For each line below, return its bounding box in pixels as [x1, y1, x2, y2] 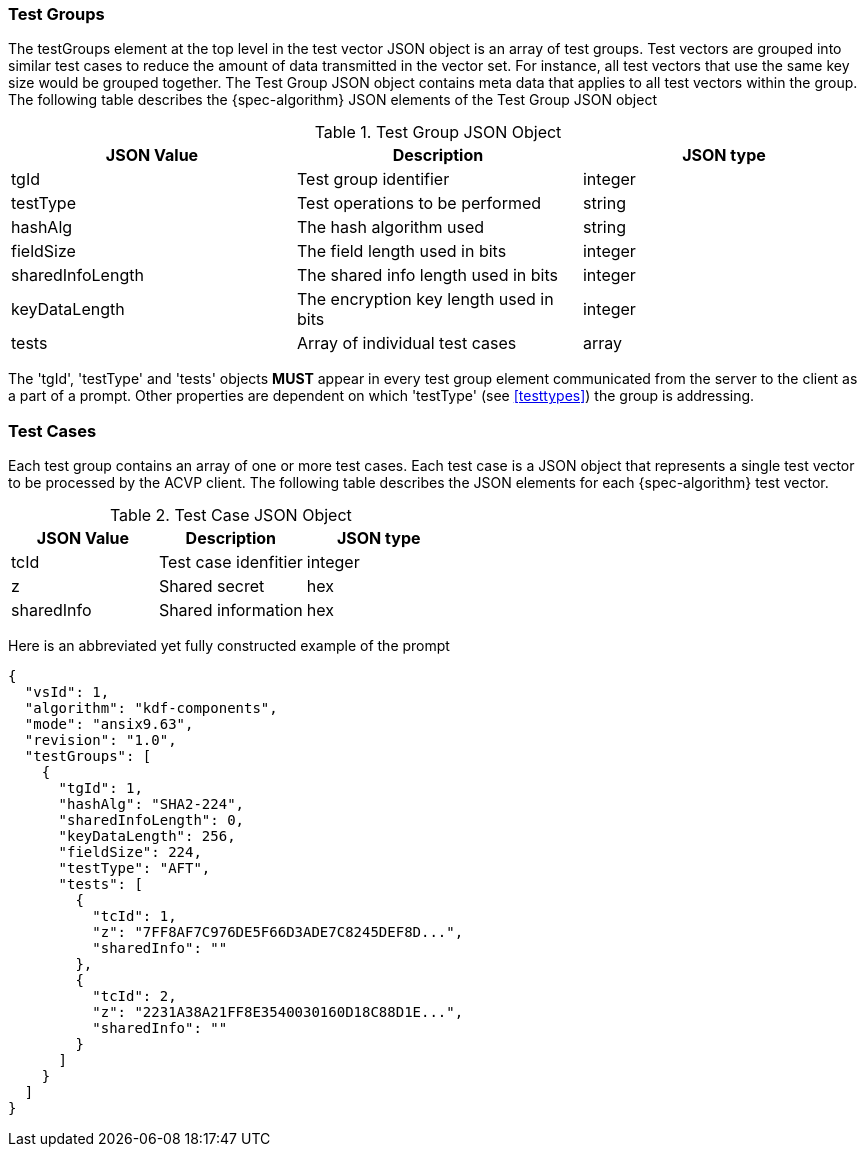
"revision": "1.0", [24, 732, 177, 749]
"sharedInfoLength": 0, [58, 812, 245, 829]
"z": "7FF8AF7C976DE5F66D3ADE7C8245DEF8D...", [92, 924, 464, 941]
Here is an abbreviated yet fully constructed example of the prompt [8, 637, 450, 655]
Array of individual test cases [296, 333, 517, 354]
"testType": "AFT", [58, 860, 211, 877]
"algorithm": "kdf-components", [24, 700, 278, 717]
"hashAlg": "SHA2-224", [58, 796, 245, 813]
